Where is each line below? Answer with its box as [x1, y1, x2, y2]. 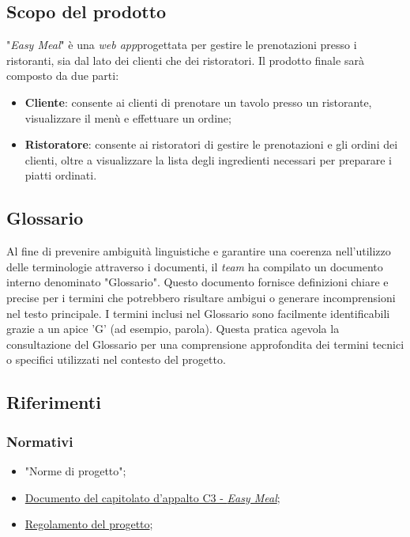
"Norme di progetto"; [24, 462, 126, 478]
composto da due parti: [6, 67, 119, 84]
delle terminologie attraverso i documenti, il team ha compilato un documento [6, 258, 383, 274]
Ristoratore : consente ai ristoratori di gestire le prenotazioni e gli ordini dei [24, 136, 398, 153]
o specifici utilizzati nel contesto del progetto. [6, 351, 226, 368]
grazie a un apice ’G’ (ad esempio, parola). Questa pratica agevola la [6, 320, 340, 337]
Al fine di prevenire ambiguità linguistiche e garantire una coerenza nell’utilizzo [6, 243, 391, 259]
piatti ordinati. [24, 167, 97, 183]
